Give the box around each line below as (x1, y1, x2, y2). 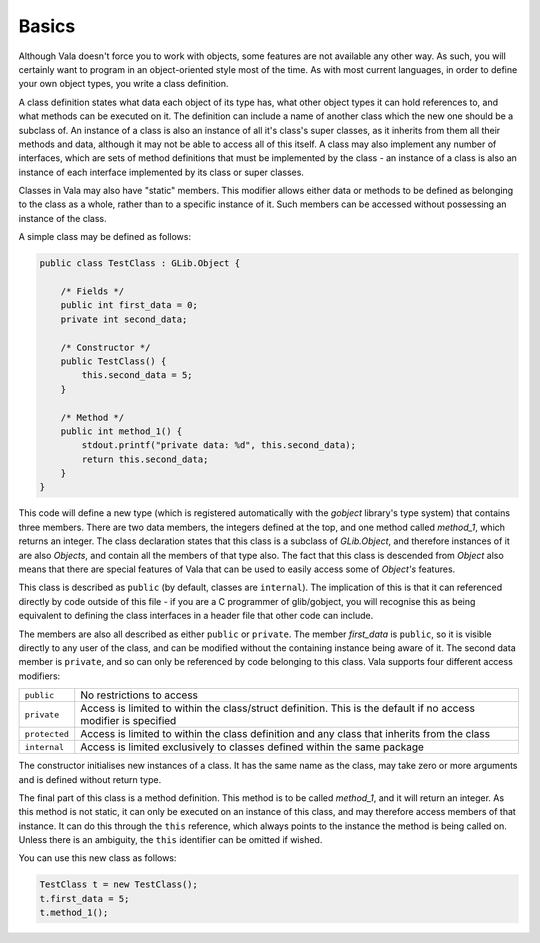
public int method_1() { (60, 425, 183, 437)
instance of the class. (18, 212, 107, 224)
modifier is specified (80, 714, 177, 728)
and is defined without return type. (18, 773, 162, 785)
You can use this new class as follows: (18, 852, 177, 864)
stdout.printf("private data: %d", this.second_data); (81, 440, 357, 451)
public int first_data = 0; (60, 300, 199, 311)
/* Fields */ (60, 286, 125, 297)
